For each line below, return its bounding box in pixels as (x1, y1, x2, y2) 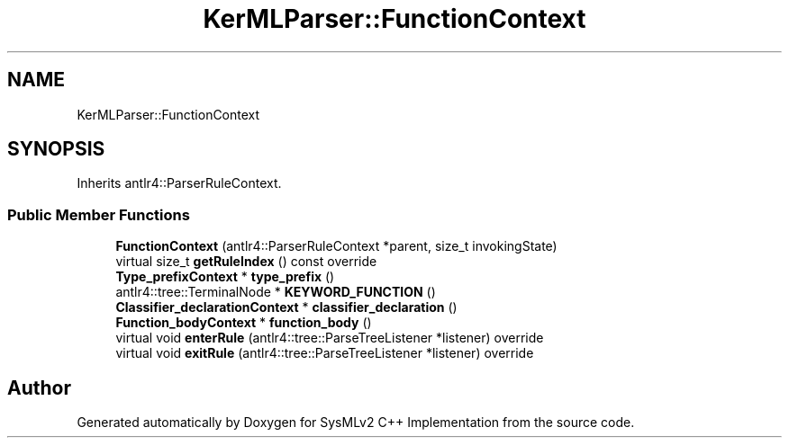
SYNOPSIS (7, 138, 105, 161)
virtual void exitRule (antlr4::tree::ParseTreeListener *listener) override (115, 345, 534, 361)
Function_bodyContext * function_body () (115, 315, 372, 331)
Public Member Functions (7, 205, 190, 224)
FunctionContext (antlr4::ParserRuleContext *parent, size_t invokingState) (115, 238, 558, 254)
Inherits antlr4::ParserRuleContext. (77, 175, 282, 191)
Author (7, 376, 71, 399)
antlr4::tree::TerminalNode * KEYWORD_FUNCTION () (115, 284, 436, 300)
